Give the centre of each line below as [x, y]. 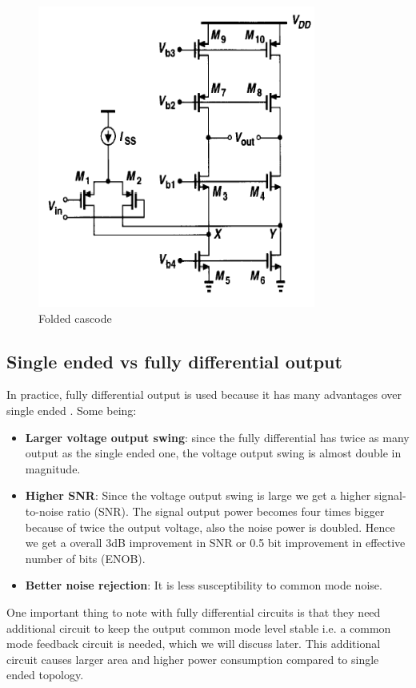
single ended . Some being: [72, 410]
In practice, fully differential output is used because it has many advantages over [204, 394]
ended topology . [45, 675]
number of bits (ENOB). [85, 558]
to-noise [44, 511]
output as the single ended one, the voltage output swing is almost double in [213, 453]
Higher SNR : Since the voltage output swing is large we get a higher [198, 495]
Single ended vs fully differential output [174, 361]
